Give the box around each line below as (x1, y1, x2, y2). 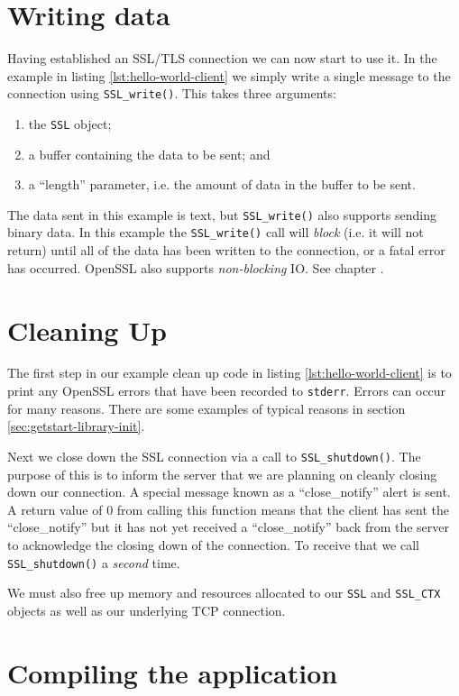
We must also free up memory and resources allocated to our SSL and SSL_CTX (7, 583, 441, 602)
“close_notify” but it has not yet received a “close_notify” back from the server (7, 517, 450, 536)
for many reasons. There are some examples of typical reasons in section (7, 398, 406, 417)
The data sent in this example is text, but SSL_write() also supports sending (7, 205, 436, 224)
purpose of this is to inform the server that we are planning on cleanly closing (7, 464, 437, 483)
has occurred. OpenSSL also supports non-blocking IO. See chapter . (7, 258, 384, 277)
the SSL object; (28, 114, 112, 133)
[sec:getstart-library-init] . (7, 417, 145, 435)
